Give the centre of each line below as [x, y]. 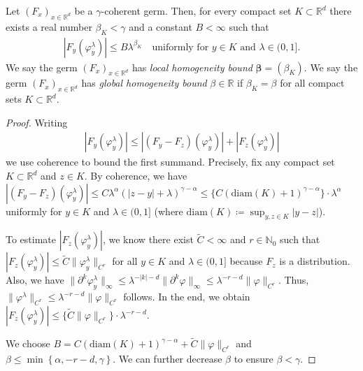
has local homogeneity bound [192, 67]
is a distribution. [315, 261]
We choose [28, 343]
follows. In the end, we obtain [187, 297]
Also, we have [35, 280]
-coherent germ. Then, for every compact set [196, 10]
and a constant [161, 26]
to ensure [254, 359]
